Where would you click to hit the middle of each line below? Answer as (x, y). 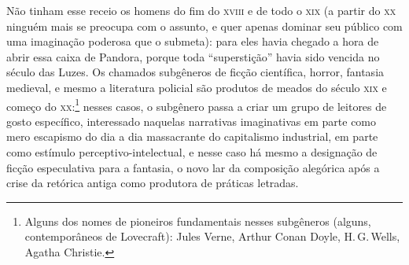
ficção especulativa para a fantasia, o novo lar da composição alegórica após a (193, 167)
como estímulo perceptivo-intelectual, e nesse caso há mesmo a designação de (192, 152)
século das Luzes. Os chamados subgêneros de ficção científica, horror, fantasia (195, 72)
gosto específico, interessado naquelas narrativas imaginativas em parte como (192, 121)
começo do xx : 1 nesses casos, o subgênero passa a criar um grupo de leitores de (197, 105)
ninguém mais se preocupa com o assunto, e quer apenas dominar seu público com (204, 26)
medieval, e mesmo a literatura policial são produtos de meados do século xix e (197, 87)
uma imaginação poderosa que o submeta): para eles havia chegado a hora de (193, 41)
